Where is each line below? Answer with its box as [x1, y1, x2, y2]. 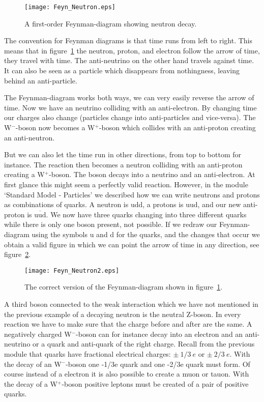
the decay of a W [4, 378, 57, 389]
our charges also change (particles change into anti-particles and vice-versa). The [4, 112, 256, 123]
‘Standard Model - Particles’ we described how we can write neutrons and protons [4, 189, 260, 199]
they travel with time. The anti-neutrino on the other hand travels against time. [4, 55, 254, 66]
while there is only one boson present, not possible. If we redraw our [4, 219, 217, 229]
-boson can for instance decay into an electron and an [76, 328, 243, 339]
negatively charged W [4, 328, 72, 339]
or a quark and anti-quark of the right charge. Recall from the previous [33, 338, 255, 349]
